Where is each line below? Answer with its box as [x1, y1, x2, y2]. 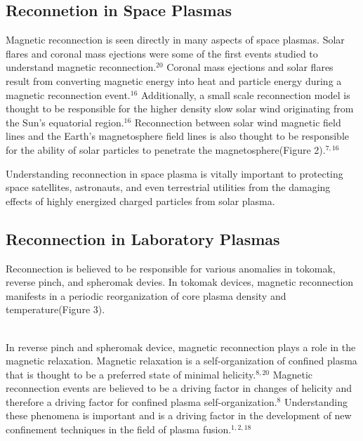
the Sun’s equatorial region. [6, 114, 124, 129]
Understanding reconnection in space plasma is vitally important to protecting [6, 166, 343, 180]
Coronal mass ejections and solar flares [166, 60, 334, 74]
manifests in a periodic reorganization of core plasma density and [6, 288, 286, 303]
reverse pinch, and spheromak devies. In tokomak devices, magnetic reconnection [6, 275, 354, 289]
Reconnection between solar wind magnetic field [134, 114, 341, 129]
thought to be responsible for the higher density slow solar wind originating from [6, 101, 354, 116]
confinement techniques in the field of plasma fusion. [6, 422, 232, 437]
